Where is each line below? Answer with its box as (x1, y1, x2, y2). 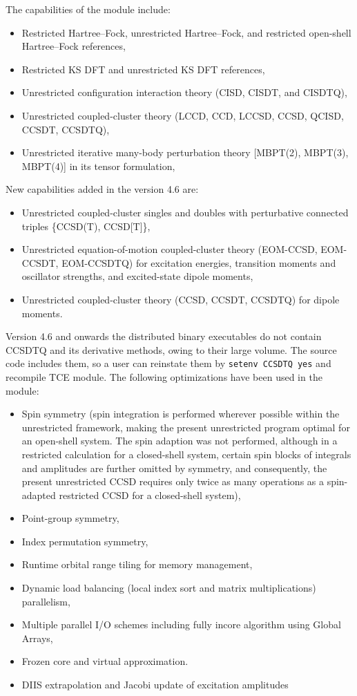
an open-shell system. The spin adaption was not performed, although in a (21, 433, 338, 448)
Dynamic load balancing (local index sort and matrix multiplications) (21, 581, 316, 595)
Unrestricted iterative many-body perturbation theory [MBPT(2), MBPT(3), (21, 145, 349, 160)
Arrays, (21, 630, 53, 645)
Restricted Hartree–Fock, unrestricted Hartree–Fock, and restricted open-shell (21, 25, 351, 39)
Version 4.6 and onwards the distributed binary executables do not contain (6, 329, 322, 344)
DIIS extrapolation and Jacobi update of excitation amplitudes (21, 677, 289, 692)
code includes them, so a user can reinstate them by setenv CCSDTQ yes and (6, 356, 331, 370)
